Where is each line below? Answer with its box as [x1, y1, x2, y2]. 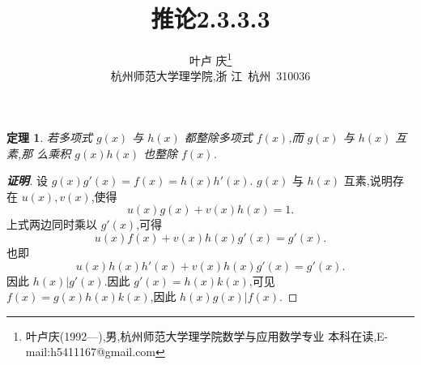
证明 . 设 [6, 172, 48, 189]
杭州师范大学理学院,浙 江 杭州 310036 [110, 67, 311, 84]
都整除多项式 [184, 128, 253, 145]
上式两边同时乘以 [6, 216, 97, 233]
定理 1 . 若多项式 [6, 128, 92, 145]
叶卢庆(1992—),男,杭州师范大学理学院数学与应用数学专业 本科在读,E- [25, 327, 389, 344]
